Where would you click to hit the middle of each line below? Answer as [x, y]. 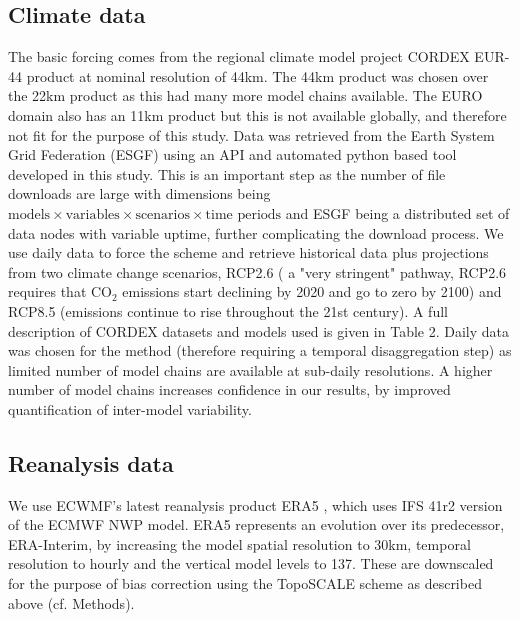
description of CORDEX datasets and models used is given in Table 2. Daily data [259, 330]
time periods [243, 214]
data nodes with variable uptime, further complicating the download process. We [256, 232]
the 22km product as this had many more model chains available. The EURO [245, 95]
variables [92, 214]
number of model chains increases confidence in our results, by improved [229, 389]
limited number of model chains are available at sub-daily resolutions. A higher [250, 369]
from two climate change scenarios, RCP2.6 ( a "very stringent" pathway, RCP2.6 [257, 271]
